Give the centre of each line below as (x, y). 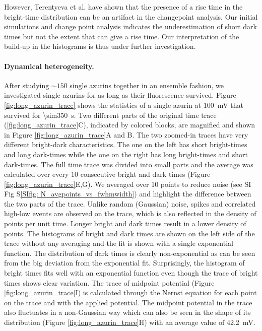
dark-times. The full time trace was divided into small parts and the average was (129, 164)
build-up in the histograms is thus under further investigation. (100, 46)
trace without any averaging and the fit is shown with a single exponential (119, 243)
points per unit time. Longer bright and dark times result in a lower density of (125, 223)
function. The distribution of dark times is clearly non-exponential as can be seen (130, 253)
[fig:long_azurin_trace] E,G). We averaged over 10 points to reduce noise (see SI (128, 184)
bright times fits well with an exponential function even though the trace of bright (131, 273)
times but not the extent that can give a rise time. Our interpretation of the (122, 36)
